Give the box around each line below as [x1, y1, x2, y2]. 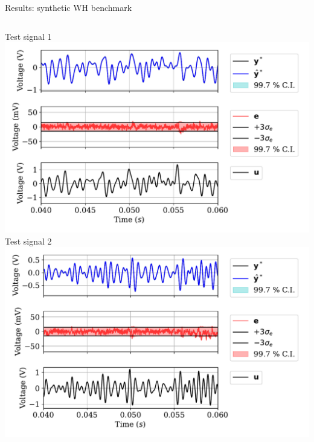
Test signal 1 [5, 30, 52, 42]
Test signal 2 [5, 234, 52, 247]
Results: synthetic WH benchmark [5, 1, 132, 13]
